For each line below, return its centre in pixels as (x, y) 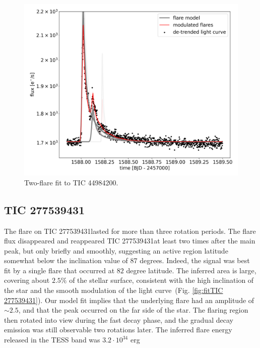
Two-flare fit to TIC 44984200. (71, 182)
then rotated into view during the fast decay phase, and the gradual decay (119, 319)
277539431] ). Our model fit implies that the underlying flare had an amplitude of (129, 300)
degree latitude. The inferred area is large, (191, 270)
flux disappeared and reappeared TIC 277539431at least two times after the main (130, 241)
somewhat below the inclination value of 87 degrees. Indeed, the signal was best (127, 260)
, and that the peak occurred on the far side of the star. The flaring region (133, 310)
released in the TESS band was (52, 340)
